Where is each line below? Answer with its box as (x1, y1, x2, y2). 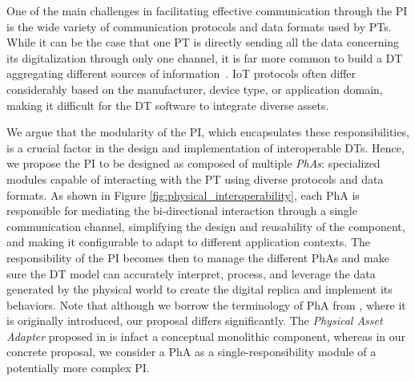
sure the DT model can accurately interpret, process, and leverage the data (6, 265, 376, 282)
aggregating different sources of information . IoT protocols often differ (6, 65, 357, 82)
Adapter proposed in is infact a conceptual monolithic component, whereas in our (6, 327, 406, 344)
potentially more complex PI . (6, 359, 150, 376)
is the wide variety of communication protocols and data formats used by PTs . (6, 18, 392, 34)
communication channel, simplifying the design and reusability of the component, (6, 217, 405, 234)
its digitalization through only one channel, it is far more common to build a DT (6, 49, 403, 66)
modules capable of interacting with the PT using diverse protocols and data (6, 170, 384, 187)
